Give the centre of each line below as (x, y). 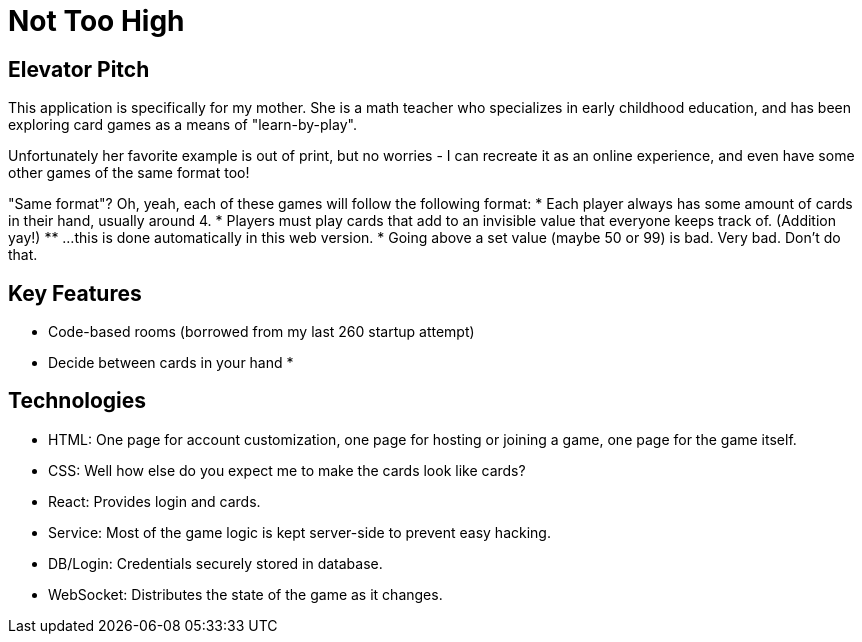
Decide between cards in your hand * (171, 363)
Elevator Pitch (79, 69)
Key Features (75, 293)
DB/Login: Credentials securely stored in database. (215, 563)
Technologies (77, 401)
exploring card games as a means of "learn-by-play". (182, 125)
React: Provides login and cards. (154, 501)
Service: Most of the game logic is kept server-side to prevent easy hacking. (299, 532)
